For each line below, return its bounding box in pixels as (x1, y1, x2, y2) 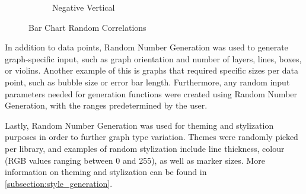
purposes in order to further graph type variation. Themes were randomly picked (5, 131, 298, 143)
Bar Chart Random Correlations (28, 21, 146, 33)
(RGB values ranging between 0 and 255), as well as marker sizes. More (5, 154, 265, 166)
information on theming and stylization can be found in (5, 166, 207, 178)
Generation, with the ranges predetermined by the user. (5, 99, 208, 112)
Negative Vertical (52, 1, 115, 13)
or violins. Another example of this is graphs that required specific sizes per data (5, 64, 299, 77)
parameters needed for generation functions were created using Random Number (5, 87, 298, 100)
